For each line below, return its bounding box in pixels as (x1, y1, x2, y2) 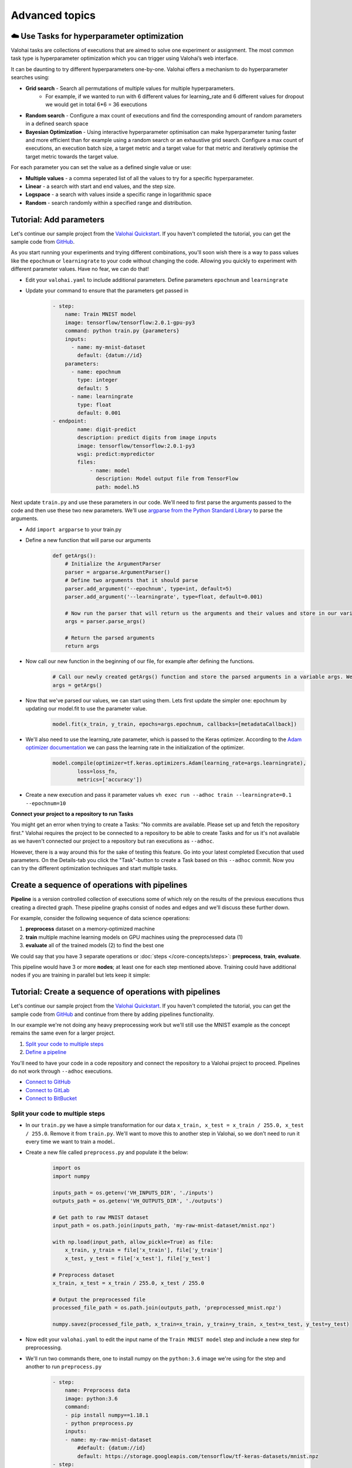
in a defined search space (25, 120, 89, 127)
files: (77, 459, 96, 466)
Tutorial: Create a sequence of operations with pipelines (11, 987, 221, 997)
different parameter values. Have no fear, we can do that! (11, 265, 149, 272)
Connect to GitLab (25, 1086, 70, 1093)
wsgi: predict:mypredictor (77, 450, 155, 457)
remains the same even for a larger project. (11, 1029, 116, 1036)
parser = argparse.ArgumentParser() (65, 568, 170, 575)
